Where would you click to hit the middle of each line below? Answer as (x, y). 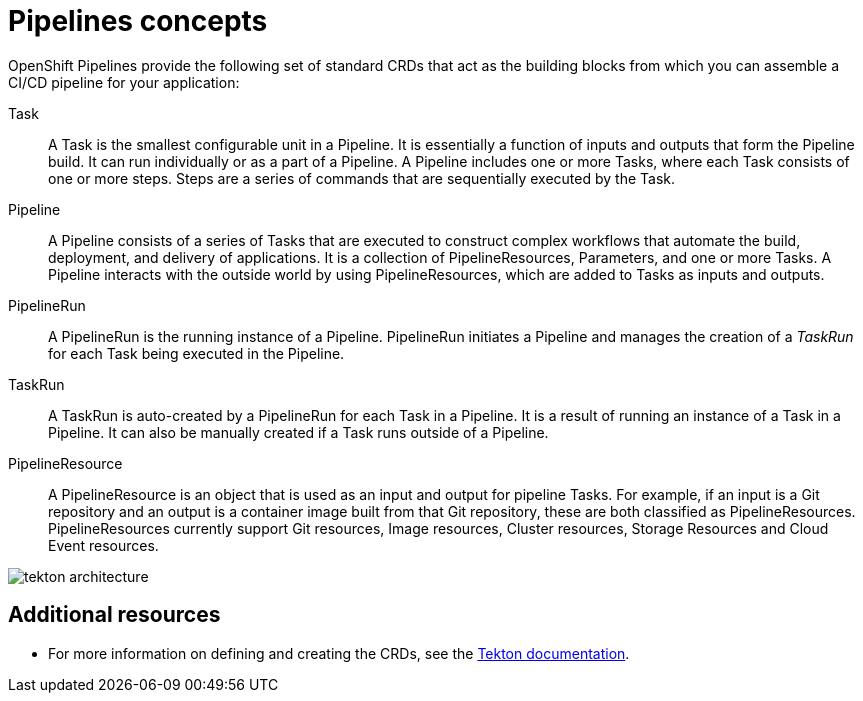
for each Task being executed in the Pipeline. (196, 353)
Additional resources (114, 615)
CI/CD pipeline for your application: (124, 82)
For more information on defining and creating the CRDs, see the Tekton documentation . (339, 653)
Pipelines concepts (138, 21)
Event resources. (103, 545)
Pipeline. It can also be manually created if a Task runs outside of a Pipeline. (298, 432)
